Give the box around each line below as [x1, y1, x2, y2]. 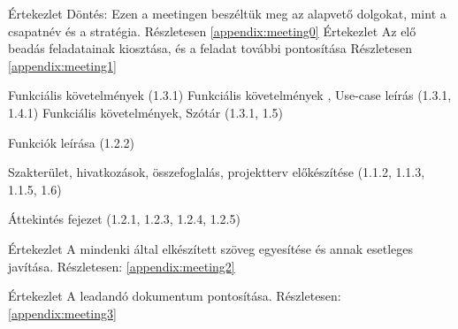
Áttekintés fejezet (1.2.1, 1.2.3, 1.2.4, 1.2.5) [8, 210, 240, 228]
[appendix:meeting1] [8, 56, 117, 74]
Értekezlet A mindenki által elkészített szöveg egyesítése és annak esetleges [8, 239, 413, 257]
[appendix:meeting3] [8, 303, 117, 322]
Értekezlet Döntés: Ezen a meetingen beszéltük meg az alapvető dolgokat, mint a [8, 4, 447, 22]
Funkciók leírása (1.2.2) [8, 133, 135, 151]
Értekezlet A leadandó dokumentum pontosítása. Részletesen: [8, 287, 341, 305]
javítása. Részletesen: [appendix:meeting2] [8, 256, 235, 275]
